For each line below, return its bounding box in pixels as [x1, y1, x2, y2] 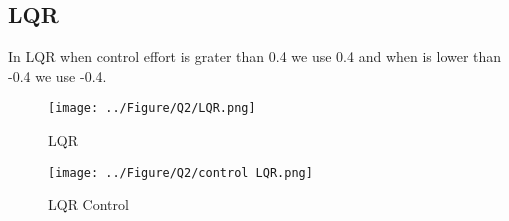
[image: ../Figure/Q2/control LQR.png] [48, 165, 313, 180]
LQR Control [48, 194, 129, 215]
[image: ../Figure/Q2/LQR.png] [48, 101, 256, 116]
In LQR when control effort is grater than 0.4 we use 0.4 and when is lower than [8, 46, 502, 67]
